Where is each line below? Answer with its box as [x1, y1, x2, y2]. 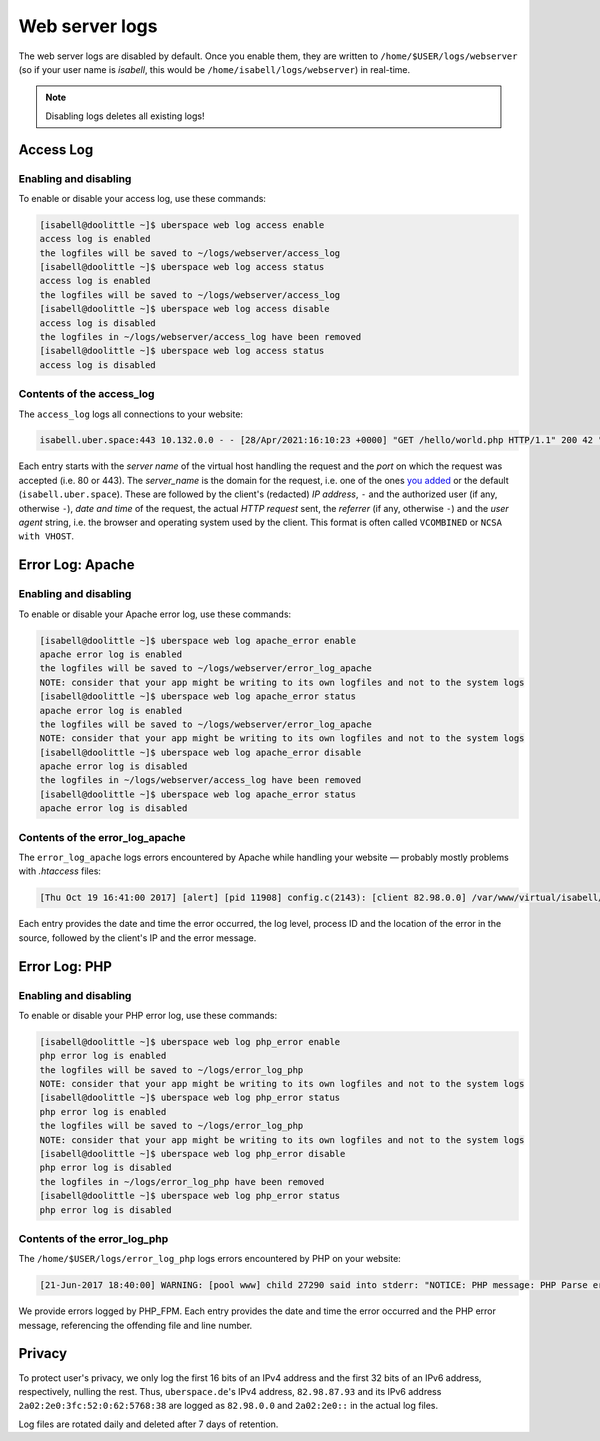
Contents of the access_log [18, 387, 155, 401]
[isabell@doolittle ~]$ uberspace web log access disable [39, 303, 330, 315]
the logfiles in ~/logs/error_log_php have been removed [39, 1176, 325, 1187]
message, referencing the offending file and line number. [18, 1319, 253, 1331]
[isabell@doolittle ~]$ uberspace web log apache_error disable [39, 746, 362, 758]
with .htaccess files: [18, 865, 102, 877]
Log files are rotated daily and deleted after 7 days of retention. [18, 1418, 279, 1430]
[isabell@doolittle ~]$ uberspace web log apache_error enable [39, 635, 357, 646]
